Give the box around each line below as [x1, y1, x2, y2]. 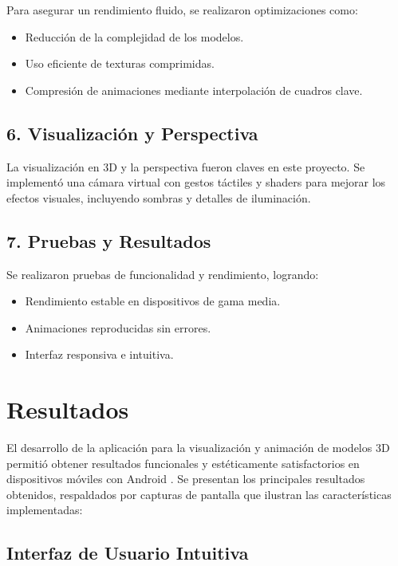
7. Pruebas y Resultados [6, 228, 211, 253]
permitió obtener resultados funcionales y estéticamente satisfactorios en [6, 454, 360, 471]
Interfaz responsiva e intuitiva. [25, 346, 174, 363]
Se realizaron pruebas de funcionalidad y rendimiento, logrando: [6, 265, 319, 282]
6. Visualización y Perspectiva [6, 120, 258, 145]
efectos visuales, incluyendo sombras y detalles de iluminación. [6, 189, 311, 206]
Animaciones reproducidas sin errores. [25, 319, 211, 336]
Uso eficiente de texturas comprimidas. [25, 55, 215, 72]
